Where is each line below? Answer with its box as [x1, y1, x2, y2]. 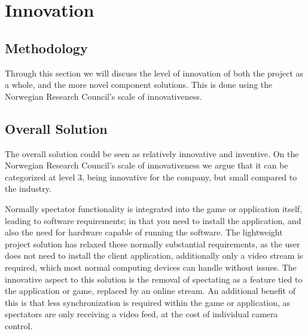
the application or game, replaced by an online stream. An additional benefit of [5, 284, 295, 297]
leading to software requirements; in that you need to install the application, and [5, 214, 301, 226]
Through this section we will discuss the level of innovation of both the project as [5, 66, 304, 79]
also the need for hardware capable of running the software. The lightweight [5, 226, 283, 238]
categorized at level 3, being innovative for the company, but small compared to [5, 170, 297, 183]
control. [5, 319, 33, 332]
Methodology [5, 38, 88, 57]
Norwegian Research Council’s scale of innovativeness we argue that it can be [5, 159, 288, 171]
